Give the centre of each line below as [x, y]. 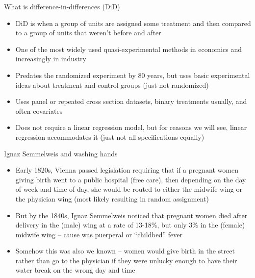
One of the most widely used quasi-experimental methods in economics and [129, 49]
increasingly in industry [51, 59]
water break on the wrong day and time [75, 270]
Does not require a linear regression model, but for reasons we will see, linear [131, 127]
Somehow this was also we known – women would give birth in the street [125, 251]
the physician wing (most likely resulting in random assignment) [112, 198]
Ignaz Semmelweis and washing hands [61, 153]
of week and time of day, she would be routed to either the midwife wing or [129, 189]
